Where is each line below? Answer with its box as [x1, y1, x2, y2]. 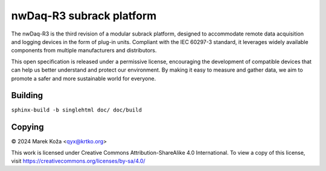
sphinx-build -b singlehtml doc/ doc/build [11, 107, 142, 114]
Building [11, 90, 43, 101]
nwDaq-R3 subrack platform [11, 9, 157, 22]
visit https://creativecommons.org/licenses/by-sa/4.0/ [11, 157, 145, 165]
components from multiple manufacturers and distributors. [11, 47, 157, 54]
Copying [11, 122, 44, 132]
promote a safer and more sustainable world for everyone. [11, 75, 156, 82]
